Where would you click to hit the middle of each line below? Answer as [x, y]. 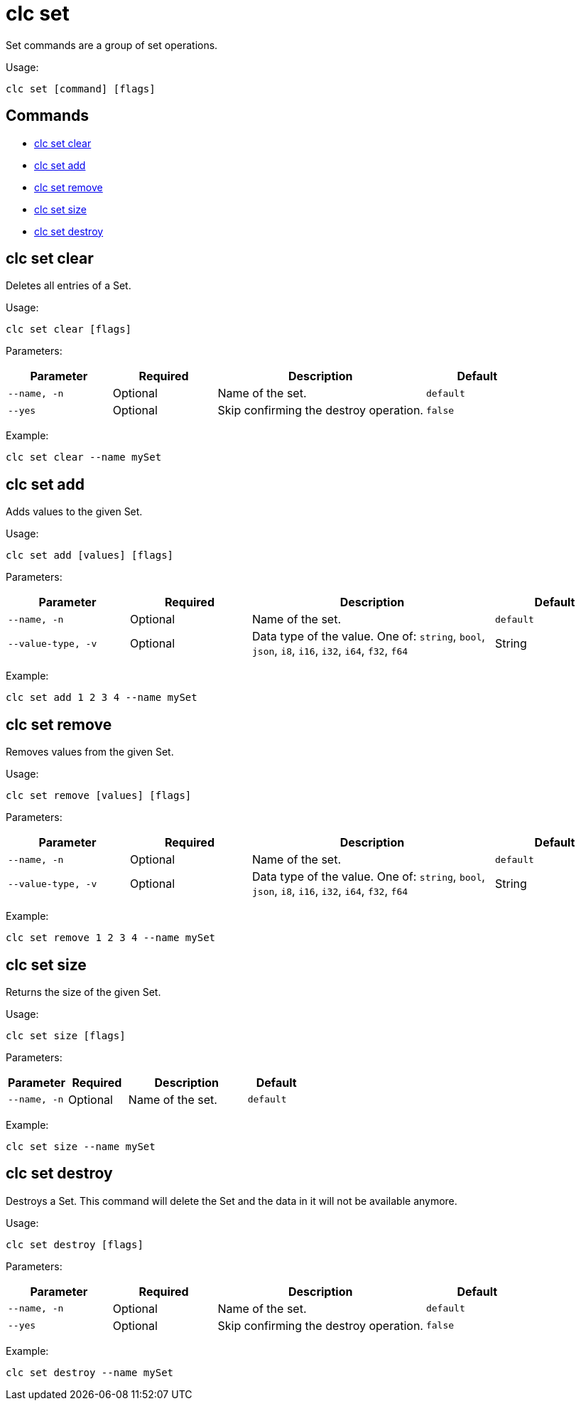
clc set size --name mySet [81, 1146]
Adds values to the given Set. [74, 512]
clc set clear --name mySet [84, 457]
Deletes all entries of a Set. [69, 286]
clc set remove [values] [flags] [99, 796]
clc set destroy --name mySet [90, 1372]
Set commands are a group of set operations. [112, 45]
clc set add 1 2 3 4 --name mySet [102, 698]
